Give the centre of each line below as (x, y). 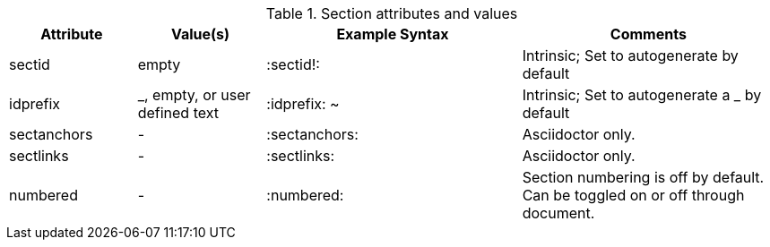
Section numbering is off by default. (643, 177)
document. (558, 213)
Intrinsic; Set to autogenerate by (630, 55)
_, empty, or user (194, 95)
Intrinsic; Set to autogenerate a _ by (642, 95)
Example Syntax (393, 34)
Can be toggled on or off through (633, 195)
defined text (178, 113)
